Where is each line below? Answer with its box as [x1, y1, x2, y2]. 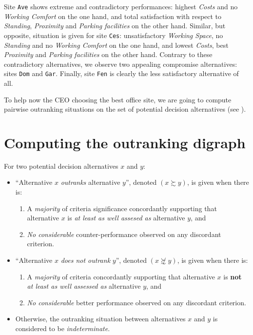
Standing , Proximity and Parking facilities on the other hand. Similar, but [4, 20, 226, 31]
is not [223, 271, 242, 281]
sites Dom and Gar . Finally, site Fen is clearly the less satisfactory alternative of [4, 68, 239, 79]
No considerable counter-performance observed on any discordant [27, 229, 221, 239]
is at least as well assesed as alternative [67, 213, 185, 223]
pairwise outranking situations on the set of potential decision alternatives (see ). [4, 104, 246, 114]
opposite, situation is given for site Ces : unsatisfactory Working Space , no [4, 30, 223, 40]
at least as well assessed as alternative [27, 281, 141, 291]
